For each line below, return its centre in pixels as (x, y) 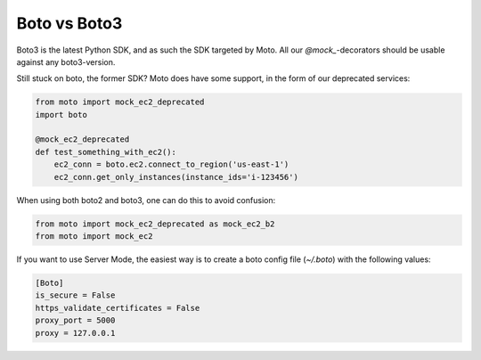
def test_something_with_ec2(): (106, 152)
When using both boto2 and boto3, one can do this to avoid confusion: (146, 200)
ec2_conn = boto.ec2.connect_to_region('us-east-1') (171, 164)
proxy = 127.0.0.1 (75, 333)
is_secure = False (75, 295)
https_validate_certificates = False (118, 308)
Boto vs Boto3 (69, 23)
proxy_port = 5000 (75, 320)
